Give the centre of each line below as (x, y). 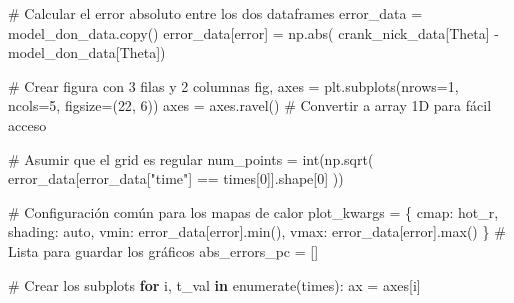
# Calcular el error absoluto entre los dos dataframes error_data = (215, 13)
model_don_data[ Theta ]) (87, 52)
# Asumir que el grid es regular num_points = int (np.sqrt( (191, 158)
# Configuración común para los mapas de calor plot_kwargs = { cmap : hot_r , (253, 211)
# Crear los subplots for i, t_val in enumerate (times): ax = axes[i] (214, 284)
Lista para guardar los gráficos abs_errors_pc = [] (163, 250)
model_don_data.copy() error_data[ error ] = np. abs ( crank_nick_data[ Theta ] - (253, 32)
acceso (27, 124)
